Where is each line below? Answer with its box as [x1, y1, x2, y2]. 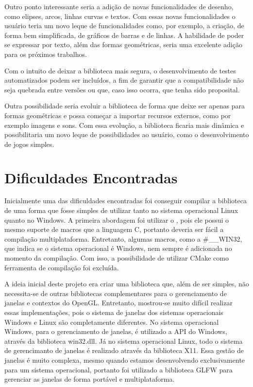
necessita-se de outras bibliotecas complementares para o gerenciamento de [4, 288, 227, 298]
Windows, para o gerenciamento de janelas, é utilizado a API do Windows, [4, 326, 227, 336]
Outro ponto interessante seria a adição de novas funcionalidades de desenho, [4, 1, 234, 11]
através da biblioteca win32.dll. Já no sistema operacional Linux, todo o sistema [4, 335, 243, 346]
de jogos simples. [4, 139, 54, 149]
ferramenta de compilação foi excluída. [4, 262, 119, 272]
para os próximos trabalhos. [4, 49, 87, 59]
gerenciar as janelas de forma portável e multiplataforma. [4, 374, 175, 384]
